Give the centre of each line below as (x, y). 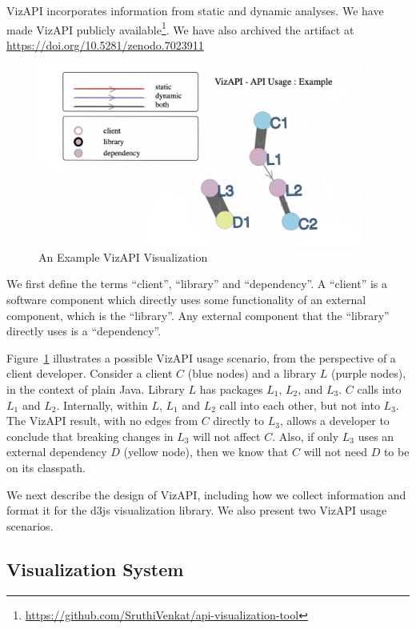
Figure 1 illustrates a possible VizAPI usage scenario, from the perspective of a (201, 357)
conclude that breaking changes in (90, 436)
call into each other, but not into (300, 405)
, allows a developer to (334, 421)
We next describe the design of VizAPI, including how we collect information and (206, 494)
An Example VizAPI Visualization (123, 256)
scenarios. (30, 525)
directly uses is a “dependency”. (84, 331)
